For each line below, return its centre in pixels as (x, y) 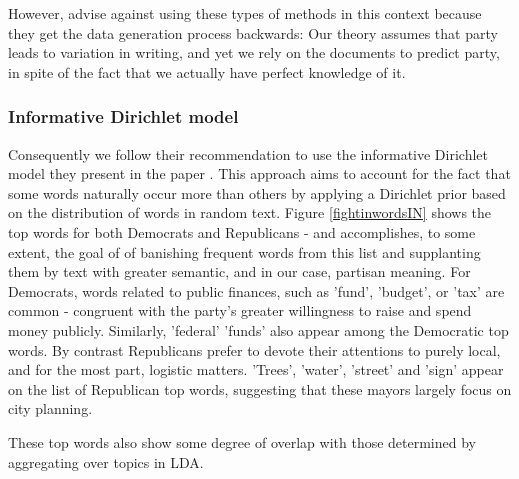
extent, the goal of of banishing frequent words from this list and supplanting (244, 251)
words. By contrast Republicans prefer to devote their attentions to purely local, (254, 349)
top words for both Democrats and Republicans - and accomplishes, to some (242, 231)
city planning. (50, 408)
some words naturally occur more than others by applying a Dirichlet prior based (257, 192)
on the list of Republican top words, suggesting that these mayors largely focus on (260, 388)
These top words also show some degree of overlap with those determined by (242, 441)
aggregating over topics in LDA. (106, 461)
